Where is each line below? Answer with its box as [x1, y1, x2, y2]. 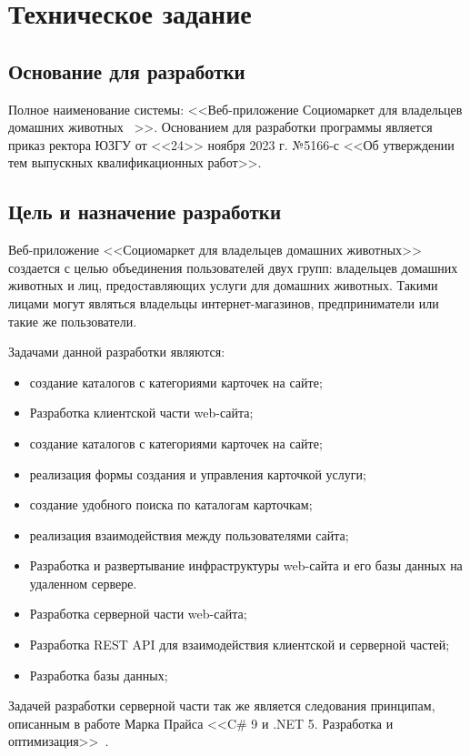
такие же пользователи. [8, 311, 137, 330]
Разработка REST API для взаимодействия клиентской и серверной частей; [29, 635, 450, 654]
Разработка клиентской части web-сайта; [29, 403, 254, 422]
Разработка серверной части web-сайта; [29, 604, 247, 623]
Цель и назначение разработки [8, 197, 282, 226]
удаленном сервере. [29, 573, 137, 592]
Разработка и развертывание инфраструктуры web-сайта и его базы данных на [29, 556, 463, 575]
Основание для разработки [8, 56, 245, 85]
